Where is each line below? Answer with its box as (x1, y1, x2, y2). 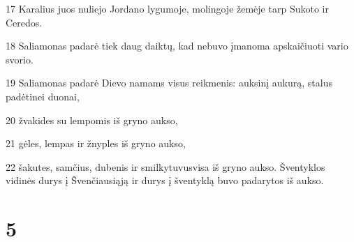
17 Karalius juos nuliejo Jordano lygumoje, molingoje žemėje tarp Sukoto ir (6, 1, 329, 15)
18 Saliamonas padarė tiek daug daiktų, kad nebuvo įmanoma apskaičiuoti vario (6, 38, 348, 53)
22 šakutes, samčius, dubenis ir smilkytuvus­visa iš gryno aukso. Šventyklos (6, 159, 325, 174)
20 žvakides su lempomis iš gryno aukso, (6, 112, 178, 127)
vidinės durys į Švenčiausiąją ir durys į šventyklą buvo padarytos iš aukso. (6, 173, 324, 188)
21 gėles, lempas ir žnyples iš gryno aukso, (6, 136, 186, 151)
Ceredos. (6, 15, 43, 29)
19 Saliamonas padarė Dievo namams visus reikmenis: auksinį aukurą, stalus (6, 75, 332, 90)
